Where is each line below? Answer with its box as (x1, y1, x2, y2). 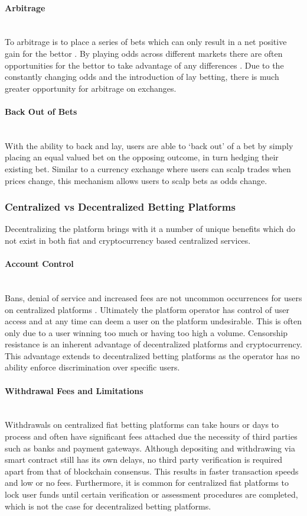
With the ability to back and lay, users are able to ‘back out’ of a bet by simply (5, 139, 293, 151)
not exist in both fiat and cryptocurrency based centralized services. (5, 234, 251, 246)
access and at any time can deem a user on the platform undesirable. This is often (5, 315, 302, 327)
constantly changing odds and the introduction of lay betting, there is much (5, 70, 279, 83)
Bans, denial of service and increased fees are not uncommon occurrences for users (5, 291, 302, 304)
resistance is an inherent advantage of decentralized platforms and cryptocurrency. (5, 338, 302, 350)
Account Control (5, 257, 74, 270)
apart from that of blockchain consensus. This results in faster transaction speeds (5, 465, 299, 477)
